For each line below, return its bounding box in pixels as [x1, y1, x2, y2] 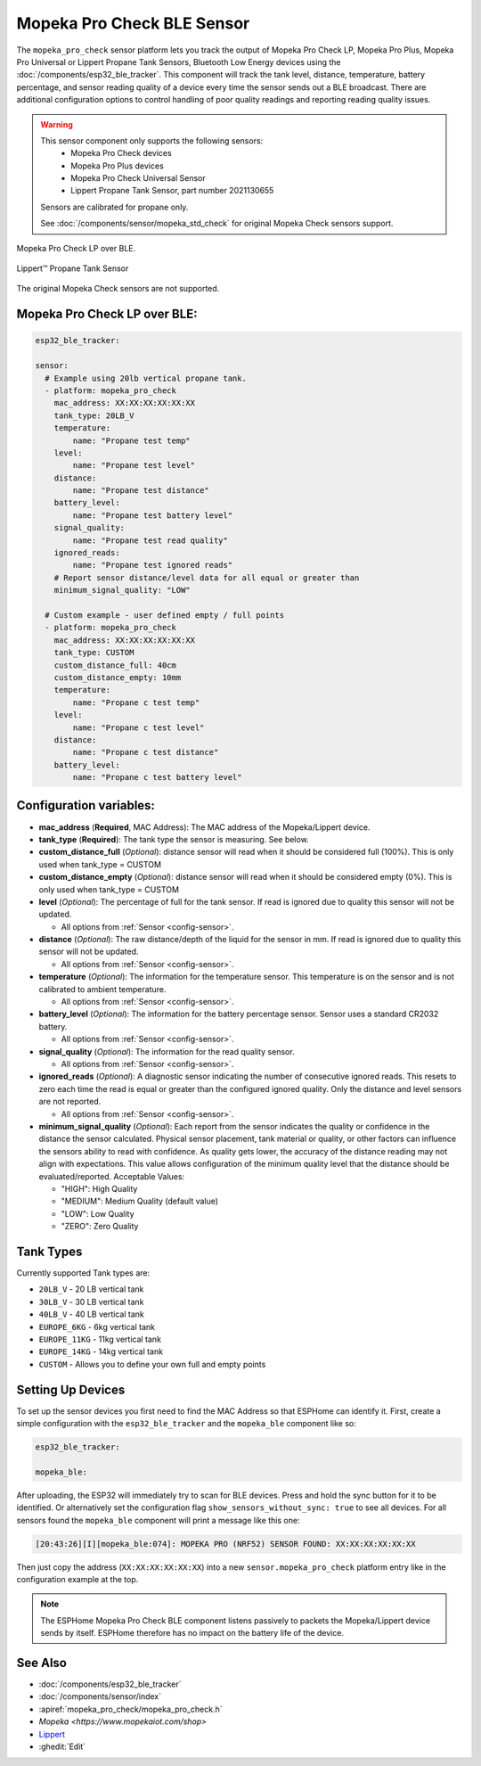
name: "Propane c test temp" [72, 697, 200, 708]
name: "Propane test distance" [72, 486, 209, 496]
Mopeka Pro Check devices [70, 148, 173, 159]
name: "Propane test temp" [72, 435, 191, 446]
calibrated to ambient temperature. [38, 983, 167, 994]
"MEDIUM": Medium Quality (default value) [61, 1195, 218, 1207]
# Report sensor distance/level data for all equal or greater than [53, 572, 360, 583]
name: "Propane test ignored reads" [72, 560, 233, 571]
